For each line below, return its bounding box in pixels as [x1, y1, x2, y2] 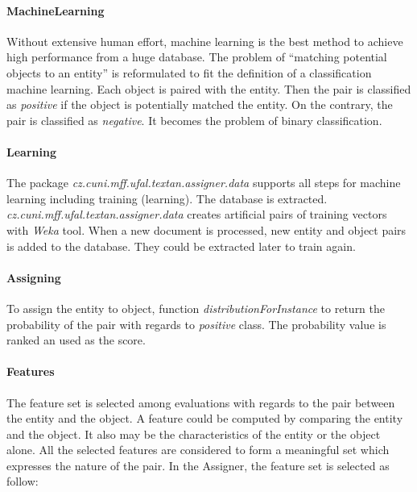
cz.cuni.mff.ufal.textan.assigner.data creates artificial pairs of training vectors [6, 206, 387, 223]
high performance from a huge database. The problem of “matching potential [6, 48, 387, 65]
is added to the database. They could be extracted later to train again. [6, 237, 356, 254]
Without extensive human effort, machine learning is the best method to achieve [6, 32, 403, 49]
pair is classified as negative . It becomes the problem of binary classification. [6, 111, 382, 128]
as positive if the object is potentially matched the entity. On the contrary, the [6, 96, 393, 113]
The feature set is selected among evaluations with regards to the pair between [6, 394, 395, 411]
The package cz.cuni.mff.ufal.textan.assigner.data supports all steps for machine [6, 174, 401, 191]
